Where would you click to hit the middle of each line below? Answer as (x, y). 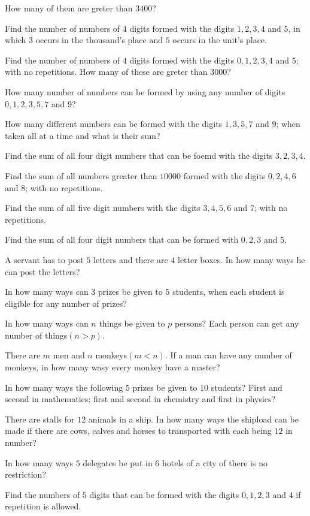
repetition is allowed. (43, 506)
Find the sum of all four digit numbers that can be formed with (122, 239)
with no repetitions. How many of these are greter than (106, 72)
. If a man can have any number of (228, 355)
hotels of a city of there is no (215, 462)
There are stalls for (40, 419)
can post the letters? (42, 271)
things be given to (132, 323)
